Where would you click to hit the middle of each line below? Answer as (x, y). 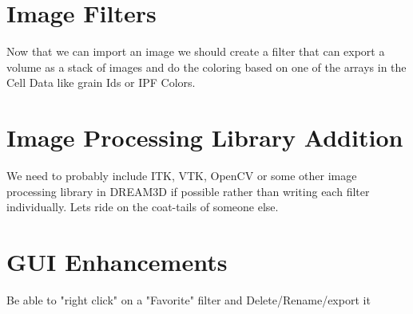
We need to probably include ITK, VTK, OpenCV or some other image (182, 176)
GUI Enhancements (117, 261)
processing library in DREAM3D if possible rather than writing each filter (188, 191)
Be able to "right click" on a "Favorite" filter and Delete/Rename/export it (189, 299)
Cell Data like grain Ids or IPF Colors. (101, 82)
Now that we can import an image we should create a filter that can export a (196, 51)
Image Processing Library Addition (205, 137)
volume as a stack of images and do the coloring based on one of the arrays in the (206, 67)
